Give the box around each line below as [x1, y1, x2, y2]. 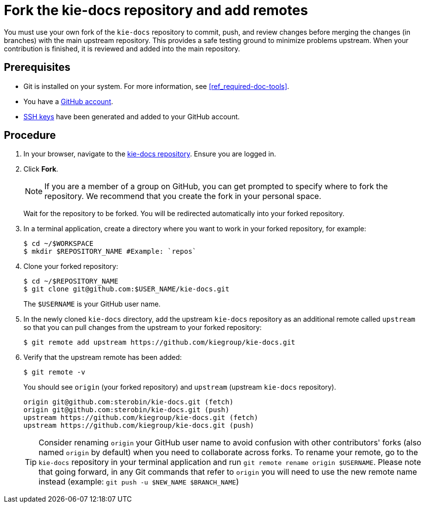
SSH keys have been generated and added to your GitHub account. [23, 112, 240, 121]
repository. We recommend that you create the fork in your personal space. [44, 191, 321, 201]
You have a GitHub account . [23, 97, 113, 106]
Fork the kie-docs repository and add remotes [4, 2, 308, 19]
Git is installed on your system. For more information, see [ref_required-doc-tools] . [23, 82, 289, 90]
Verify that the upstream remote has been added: [23, 353, 182, 362]
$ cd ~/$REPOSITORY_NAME [23, 277, 118, 286]
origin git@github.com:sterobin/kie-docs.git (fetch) [23, 398, 234, 406]
